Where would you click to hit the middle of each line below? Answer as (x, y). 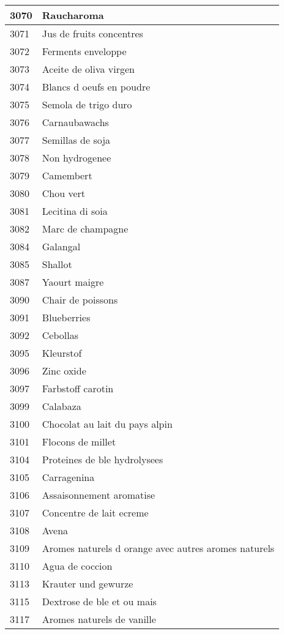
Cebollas (60, 335)
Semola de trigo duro (87, 104)
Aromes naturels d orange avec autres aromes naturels (158, 548)
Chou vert (64, 193)
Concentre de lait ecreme (95, 513)
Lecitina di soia (75, 211)
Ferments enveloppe (84, 51)
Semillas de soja (76, 140)
